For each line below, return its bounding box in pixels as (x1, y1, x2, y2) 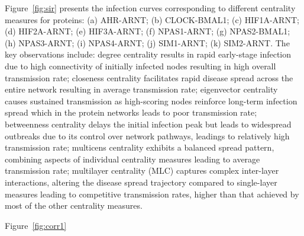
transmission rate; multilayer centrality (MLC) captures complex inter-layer (5, 164, 279, 177)
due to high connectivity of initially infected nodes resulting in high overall (5, 59, 276, 72)
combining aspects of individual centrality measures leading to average (5, 152, 260, 165)
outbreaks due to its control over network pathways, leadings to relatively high (5, 129, 290, 142)
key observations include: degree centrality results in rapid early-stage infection (5, 48, 292, 60)
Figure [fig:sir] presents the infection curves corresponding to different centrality (5, 2, 296, 14)
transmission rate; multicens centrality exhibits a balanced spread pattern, (5, 141, 274, 154)
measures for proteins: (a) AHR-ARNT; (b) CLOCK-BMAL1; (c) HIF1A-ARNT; (5, 13, 299, 25)
